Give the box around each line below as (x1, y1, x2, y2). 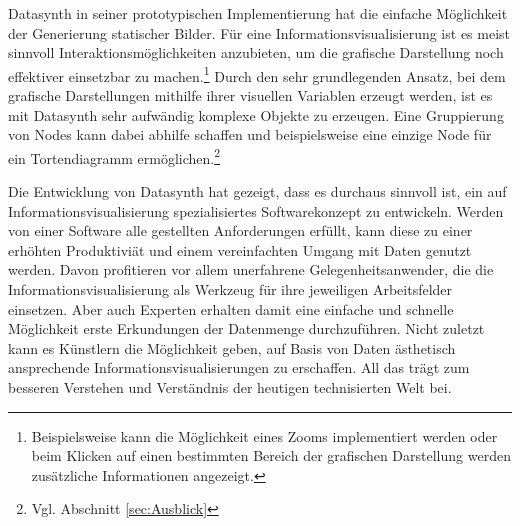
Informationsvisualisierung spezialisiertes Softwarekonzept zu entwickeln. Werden (8, 200, 504, 221)
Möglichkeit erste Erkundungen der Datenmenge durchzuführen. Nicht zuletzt (8, 318, 485, 339)
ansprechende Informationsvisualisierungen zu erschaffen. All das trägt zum (8, 357, 470, 378)
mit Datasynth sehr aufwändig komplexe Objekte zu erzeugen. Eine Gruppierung (8, 104, 504, 125)
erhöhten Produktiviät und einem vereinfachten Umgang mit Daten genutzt (8, 239, 472, 260)
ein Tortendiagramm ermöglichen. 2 (8, 144, 221, 168)
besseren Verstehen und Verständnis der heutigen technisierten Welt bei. (8, 377, 452, 397)
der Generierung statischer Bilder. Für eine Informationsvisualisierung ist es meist (8, 22, 511, 43)
